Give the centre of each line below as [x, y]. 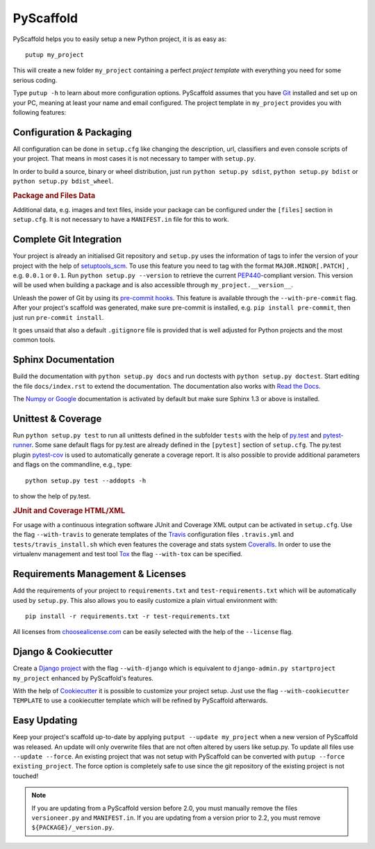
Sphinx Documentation [64, 360]
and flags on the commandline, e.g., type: [72, 464]
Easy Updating [45, 721]
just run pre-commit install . [58, 317]
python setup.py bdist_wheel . [63, 181]
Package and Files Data [54, 195]
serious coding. [35, 80]
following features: [40, 112]
